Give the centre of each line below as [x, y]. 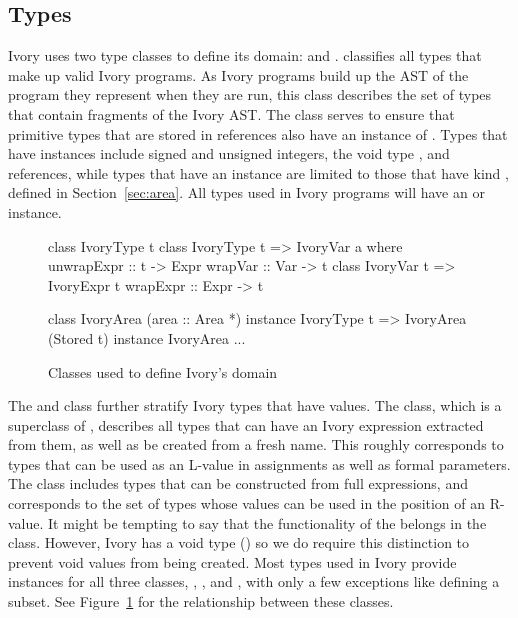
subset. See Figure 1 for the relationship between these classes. [201, 601]
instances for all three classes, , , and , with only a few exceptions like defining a [254, 581]
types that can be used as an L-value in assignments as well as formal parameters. [259, 463]
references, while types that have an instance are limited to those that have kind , [258, 172]
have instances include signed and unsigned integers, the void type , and [229, 153]
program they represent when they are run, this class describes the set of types [250, 94]
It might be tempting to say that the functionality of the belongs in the [267, 522]
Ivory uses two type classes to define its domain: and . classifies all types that [245, 55]
